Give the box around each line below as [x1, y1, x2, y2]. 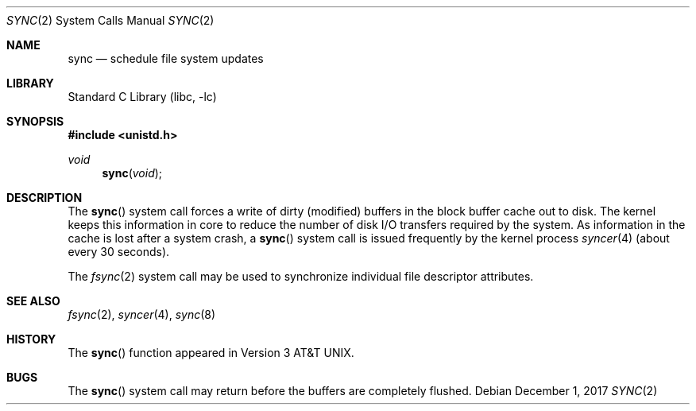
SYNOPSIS [6, 114, 64, 128]
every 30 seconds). [68, 245, 170, 258]
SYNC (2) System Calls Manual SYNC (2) [6, 14, 215, 27]
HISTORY [6, 332, 56, 346]
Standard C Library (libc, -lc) [68, 90, 217, 103]
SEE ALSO [6, 294, 60, 308]
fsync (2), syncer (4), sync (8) [68, 308, 216, 321]
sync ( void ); [102, 166, 163, 180]
